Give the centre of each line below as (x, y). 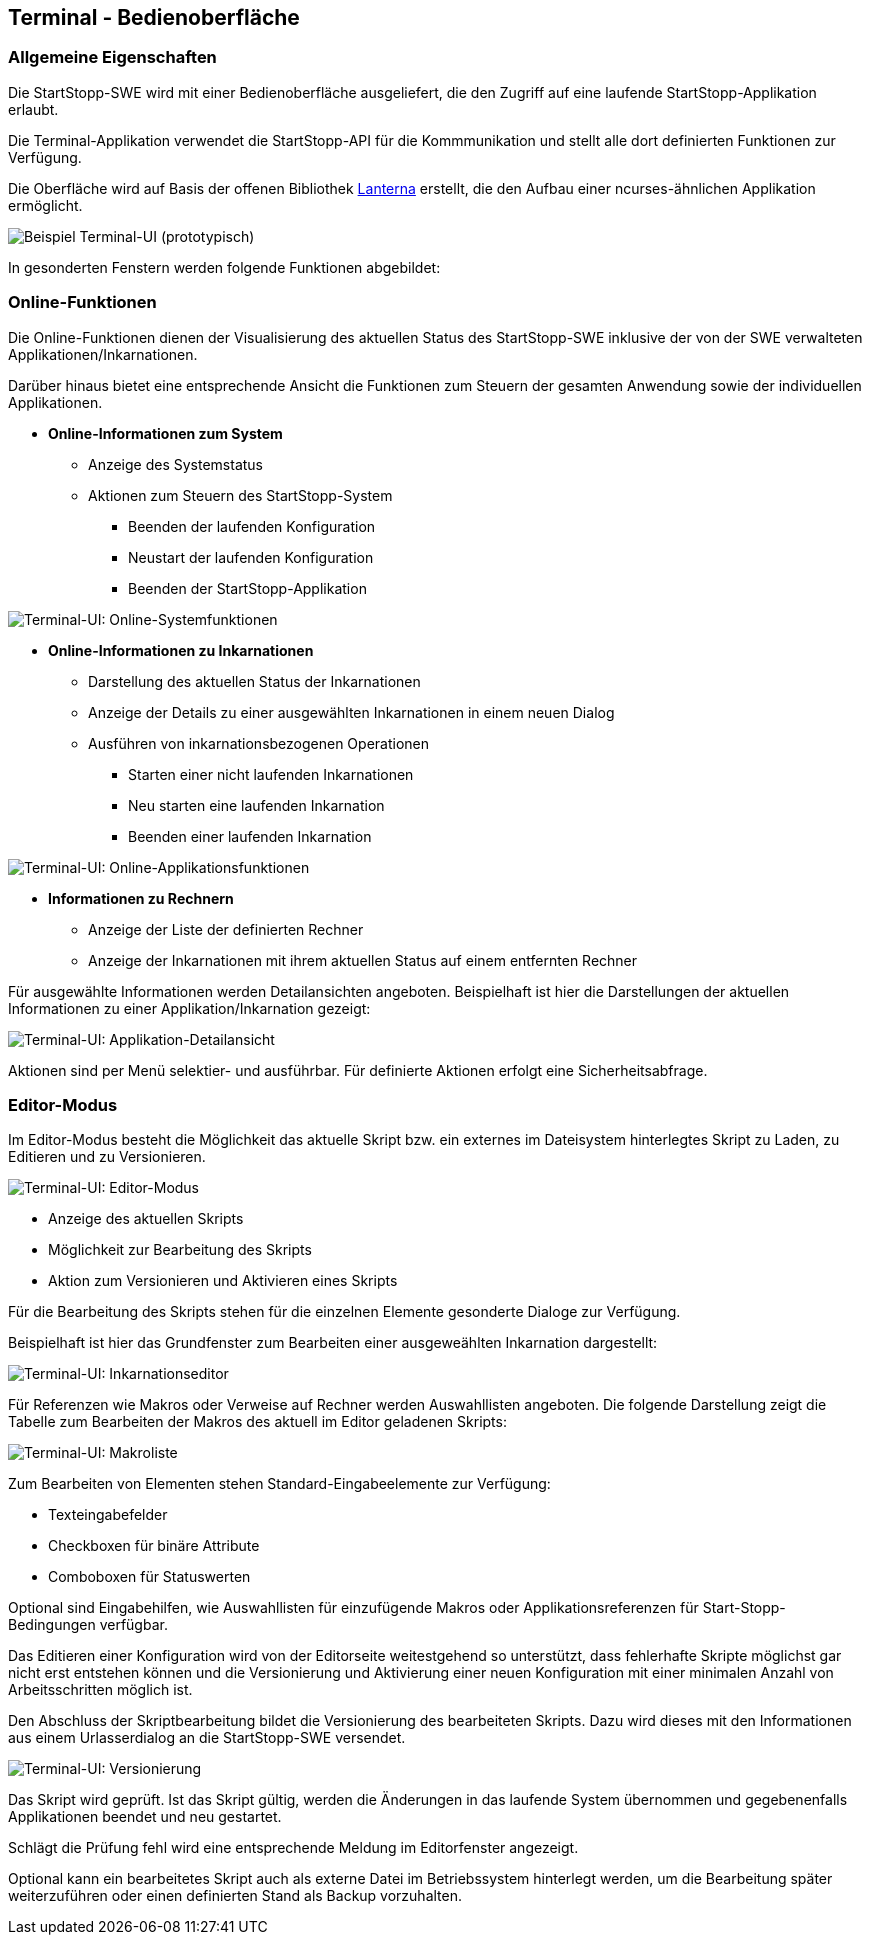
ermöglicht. (45, 205)
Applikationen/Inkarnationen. (103, 354)
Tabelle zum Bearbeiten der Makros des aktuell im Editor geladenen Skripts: (257, 1422)
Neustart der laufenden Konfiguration (251, 557)
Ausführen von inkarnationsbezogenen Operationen (259, 743)
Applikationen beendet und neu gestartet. (145, 1817)
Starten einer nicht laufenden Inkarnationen (271, 774)
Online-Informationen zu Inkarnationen (181, 650)
